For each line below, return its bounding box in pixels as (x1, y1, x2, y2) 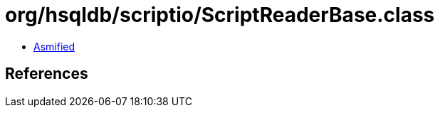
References (5, 65, 88, 83)
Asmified (33, 40, 75, 53)
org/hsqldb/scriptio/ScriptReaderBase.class (5, 3, 435, 27)
